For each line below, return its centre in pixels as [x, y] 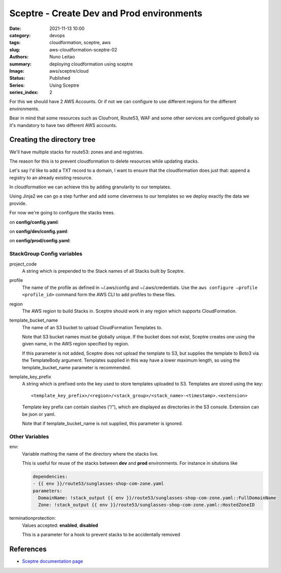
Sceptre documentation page [52, 561]
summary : [21, 64]
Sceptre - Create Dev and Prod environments [106, 13]
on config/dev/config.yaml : [39, 232]
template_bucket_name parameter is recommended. [77, 367]
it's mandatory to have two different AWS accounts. [63, 125]
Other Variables [29, 436]
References [28, 549]
